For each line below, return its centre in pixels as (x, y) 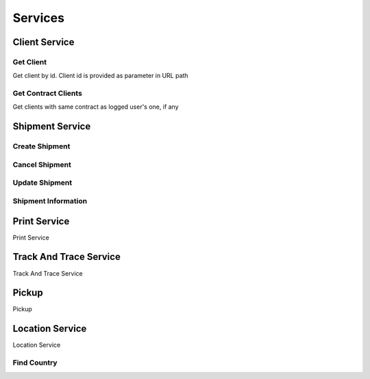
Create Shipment (41, 146)
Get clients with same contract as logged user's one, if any (96, 107)
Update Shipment (42, 183)
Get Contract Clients (47, 94)
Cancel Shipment (42, 164)
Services (39, 18)
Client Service (44, 42)
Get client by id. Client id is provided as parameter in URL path (100, 76)
